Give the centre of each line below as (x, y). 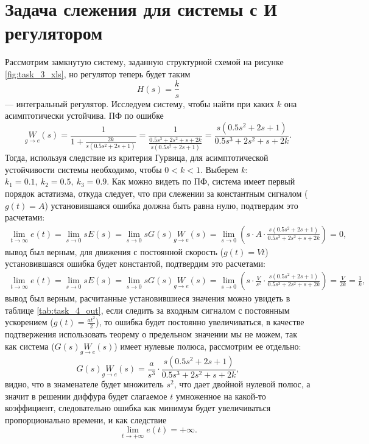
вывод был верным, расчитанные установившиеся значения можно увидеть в (148, 298)
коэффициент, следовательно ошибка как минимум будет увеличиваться (138, 408)
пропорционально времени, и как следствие (86, 419)
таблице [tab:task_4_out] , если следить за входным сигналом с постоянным (147, 310)
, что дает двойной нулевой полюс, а (242, 384)
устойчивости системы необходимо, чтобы (83, 169)
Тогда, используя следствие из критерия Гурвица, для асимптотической (137, 157)
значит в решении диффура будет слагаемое (86, 396)
